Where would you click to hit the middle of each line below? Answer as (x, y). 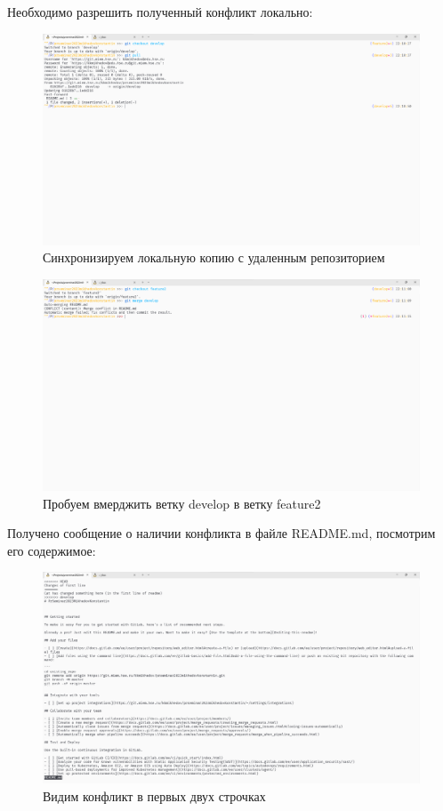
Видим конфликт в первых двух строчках (154, 795)
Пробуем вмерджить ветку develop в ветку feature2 (182, 503)
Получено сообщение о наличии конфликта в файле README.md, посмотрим (221, 533)
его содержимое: (52, 550)
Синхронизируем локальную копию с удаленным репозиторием (214, 257)
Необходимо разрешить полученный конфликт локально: (160, 12)
